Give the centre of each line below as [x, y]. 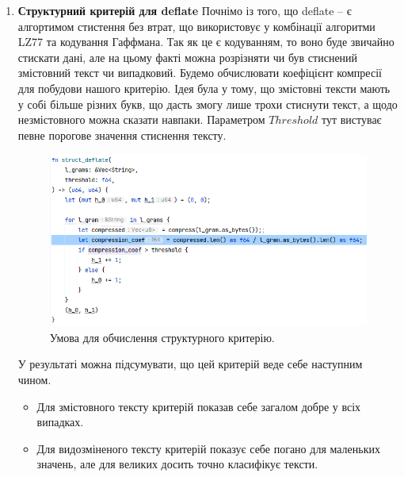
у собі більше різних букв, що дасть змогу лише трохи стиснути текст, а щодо [208, 104]
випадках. [60, 422]
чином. [34, 380]
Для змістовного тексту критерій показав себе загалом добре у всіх [199, 406]
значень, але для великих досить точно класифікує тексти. [177, 464]
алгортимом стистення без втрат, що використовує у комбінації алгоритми [196, 26]
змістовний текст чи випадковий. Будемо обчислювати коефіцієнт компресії [200, 73]
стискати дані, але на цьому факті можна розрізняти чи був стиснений [188, 57]
